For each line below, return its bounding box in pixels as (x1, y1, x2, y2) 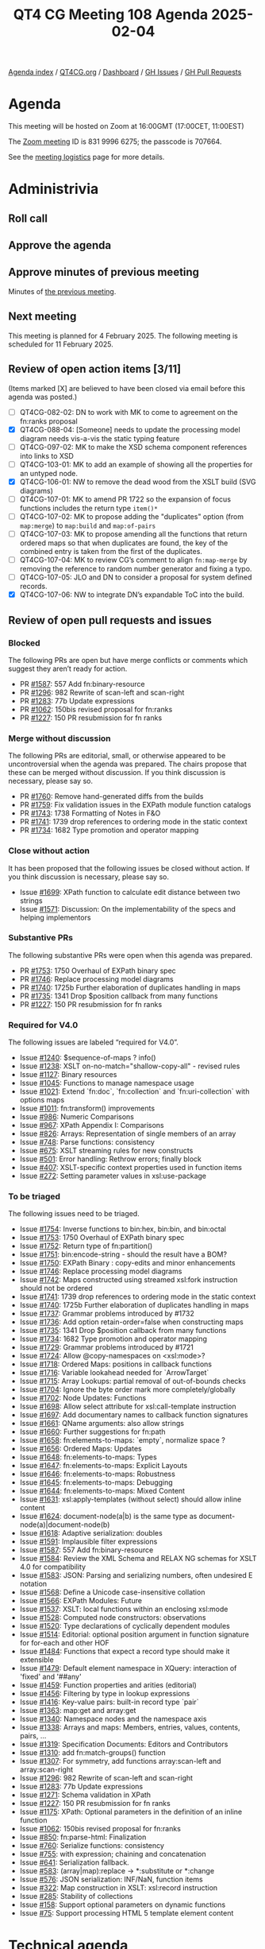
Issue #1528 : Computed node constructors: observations (19, 1613, 206, 1622)
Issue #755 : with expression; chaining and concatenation (19, 1850, 206, 1859)
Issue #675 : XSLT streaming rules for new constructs (19, 1146, 194, 1156)
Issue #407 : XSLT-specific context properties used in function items (19, 1163, 243, 1172)
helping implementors (19, 913, 91, 922)
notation (19, 1579, 48, 1589)
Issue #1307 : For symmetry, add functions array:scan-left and (19, 1757, 221, 1766)
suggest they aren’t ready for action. (8, 664, 128, 673)
